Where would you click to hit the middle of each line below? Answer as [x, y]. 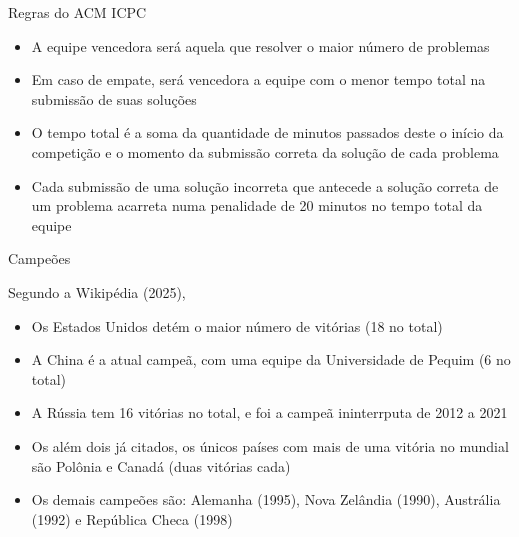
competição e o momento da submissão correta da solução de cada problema [265, 151]
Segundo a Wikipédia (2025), [97, 291]
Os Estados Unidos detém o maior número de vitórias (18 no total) [237, 325]
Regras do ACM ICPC [77, 12]
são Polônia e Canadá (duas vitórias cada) [161, 465]
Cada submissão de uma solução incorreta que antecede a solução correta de [265, 185]
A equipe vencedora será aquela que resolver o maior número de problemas [260, 45]
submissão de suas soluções [114, 98]
